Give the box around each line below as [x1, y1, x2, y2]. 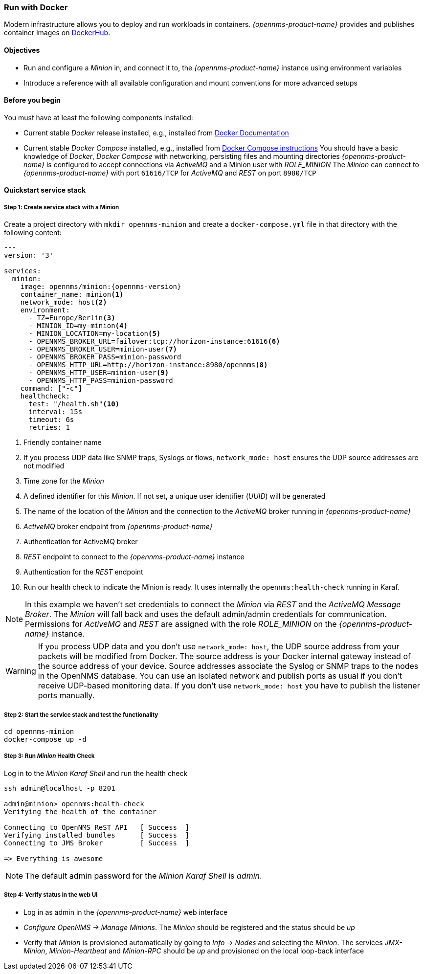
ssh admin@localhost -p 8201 [4, 784, 115, 792]
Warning [5, 666, 36, 676]
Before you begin [4, 96, 61, 105]
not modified [23, 462, 65, 470]
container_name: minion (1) [20, 290, 124, 299]
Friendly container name [23, 438, 102, 447]
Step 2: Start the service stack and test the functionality [4, 711, 158, 718]
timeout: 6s [28, 416, 74, 424]
